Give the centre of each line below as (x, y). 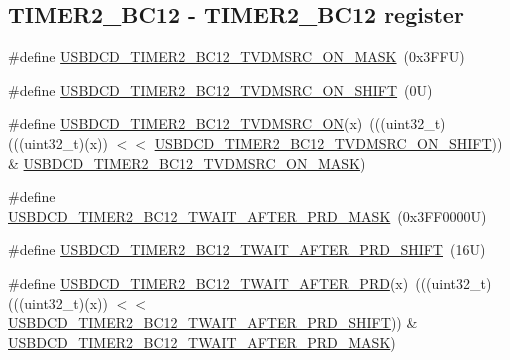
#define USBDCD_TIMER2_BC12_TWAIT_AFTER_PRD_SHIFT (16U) (247, 249)
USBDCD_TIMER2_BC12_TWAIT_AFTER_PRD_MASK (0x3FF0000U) (247, 215)
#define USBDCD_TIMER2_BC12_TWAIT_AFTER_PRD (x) (208, 282)
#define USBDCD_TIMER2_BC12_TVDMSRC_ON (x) (185, 123)
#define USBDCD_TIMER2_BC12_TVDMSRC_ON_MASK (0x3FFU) (236, 56)
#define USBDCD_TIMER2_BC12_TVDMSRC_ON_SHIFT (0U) (220, 89)
